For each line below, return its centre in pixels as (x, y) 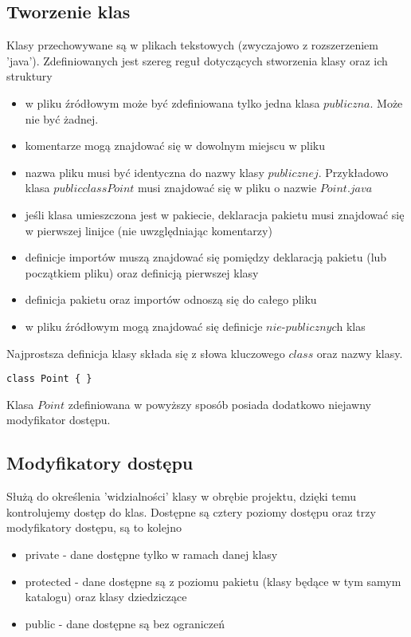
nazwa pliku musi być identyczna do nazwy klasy (145, 172)
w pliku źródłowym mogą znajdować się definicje (144, 326)
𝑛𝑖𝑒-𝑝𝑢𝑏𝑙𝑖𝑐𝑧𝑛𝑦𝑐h (305, 327)
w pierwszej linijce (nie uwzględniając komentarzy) (149, 230)
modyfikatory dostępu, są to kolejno (94, 527)
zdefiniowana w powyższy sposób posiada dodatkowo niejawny (219, 404)
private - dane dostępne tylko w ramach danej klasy (151, 554)
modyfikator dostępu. (59, 420)
